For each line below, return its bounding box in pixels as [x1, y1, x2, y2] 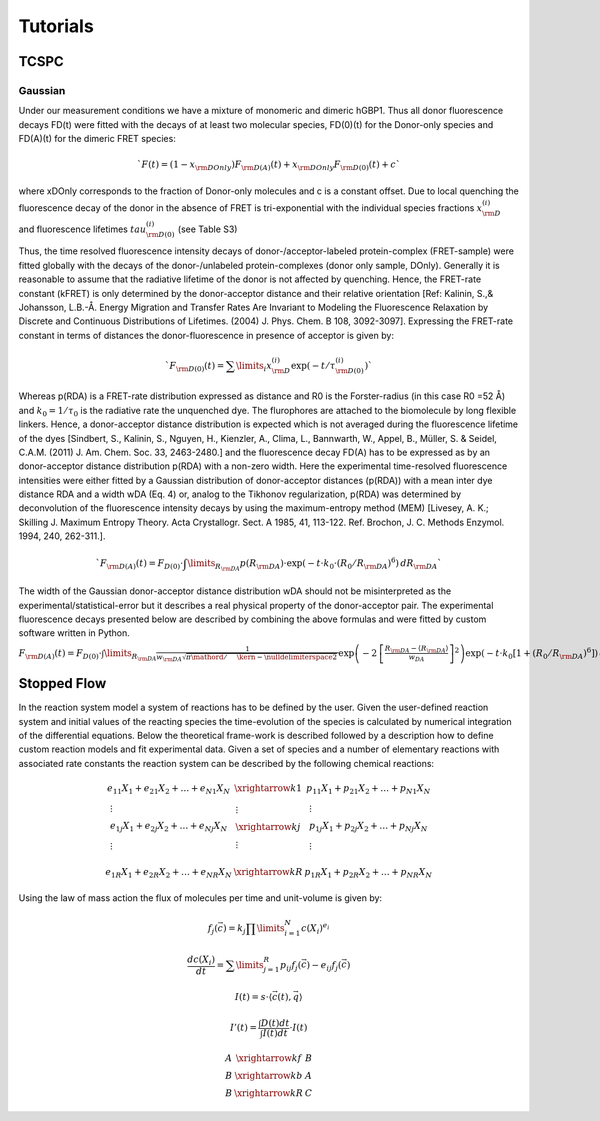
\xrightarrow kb [234, 1070, 304, 1082]
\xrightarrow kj [235, 821, 301, 832]
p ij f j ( [280, 959, 302, 973]
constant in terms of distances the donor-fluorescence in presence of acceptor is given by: [18, 329, 395, 341]
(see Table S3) [177, 223, 238, 235]
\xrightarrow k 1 [234, 783, 302, 794]
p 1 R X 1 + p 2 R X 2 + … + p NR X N [304, 866, 433, 880]
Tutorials [18, 15, 94, 37]
